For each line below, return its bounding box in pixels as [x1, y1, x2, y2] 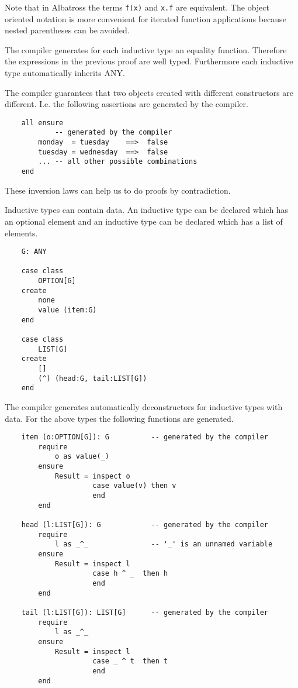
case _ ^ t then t [92, 657, 168, 666]
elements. [5, 226, 38, 239]
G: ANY [21, 247, 47, 256]
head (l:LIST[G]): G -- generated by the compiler [21, 521, 269, 529]
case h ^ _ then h [92, 569, 168, 578]
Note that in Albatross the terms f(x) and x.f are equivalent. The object [5, 1, 269, 13]
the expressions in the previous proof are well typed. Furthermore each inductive [5, 55, 293, 67]
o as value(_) [54, 452, 109, 461]
